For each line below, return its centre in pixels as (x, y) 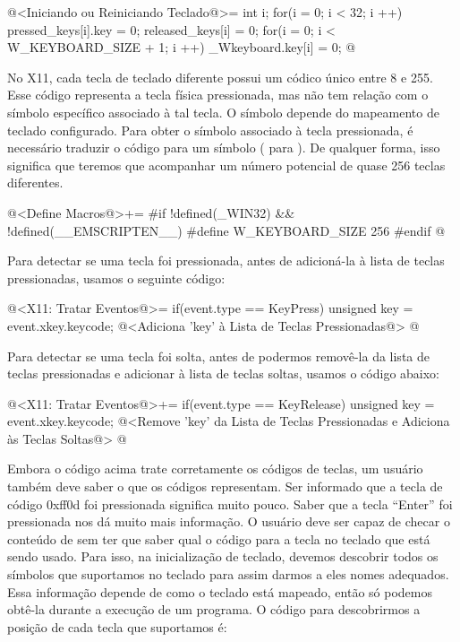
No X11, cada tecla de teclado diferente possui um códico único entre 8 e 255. (220, 77)
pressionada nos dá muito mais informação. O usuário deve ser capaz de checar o (229, 521)
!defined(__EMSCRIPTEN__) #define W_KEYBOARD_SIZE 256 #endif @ (226, 230)
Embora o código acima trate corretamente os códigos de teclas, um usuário (215, 468)
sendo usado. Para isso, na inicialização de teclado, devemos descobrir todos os (223, 556)
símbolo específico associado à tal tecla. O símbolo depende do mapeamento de (223, 112)
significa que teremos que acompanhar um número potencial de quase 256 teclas (226, 165)
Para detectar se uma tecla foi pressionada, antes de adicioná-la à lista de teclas (226, 260)
